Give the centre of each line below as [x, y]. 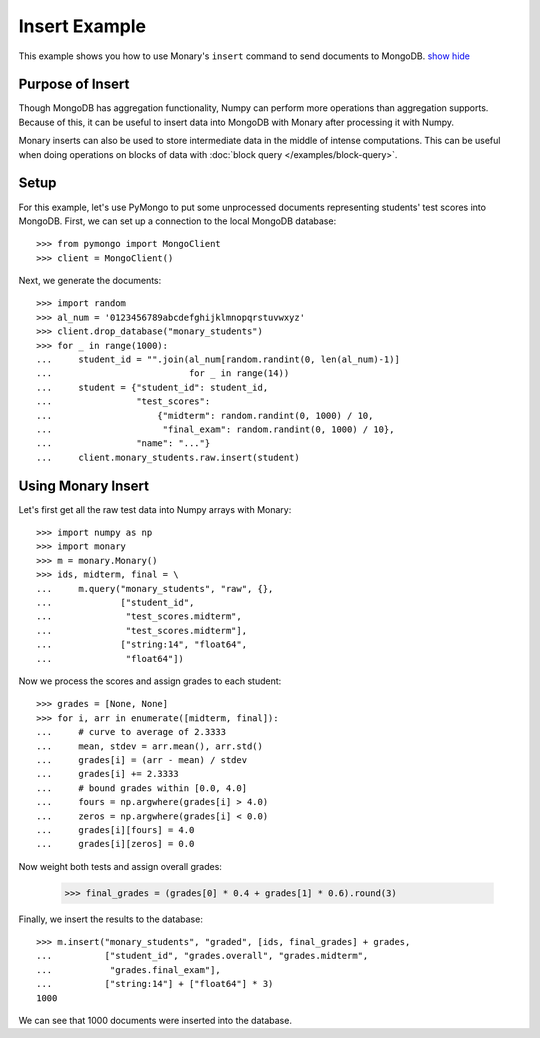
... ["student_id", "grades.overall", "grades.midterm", [202, 956]
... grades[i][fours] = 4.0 [115, 829]
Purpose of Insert [74, 84]
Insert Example [82, 26]
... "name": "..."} [123, 443]
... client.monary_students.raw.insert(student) [168, 457]
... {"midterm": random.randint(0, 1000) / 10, [205, 415]
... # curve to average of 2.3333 [131, 732]
